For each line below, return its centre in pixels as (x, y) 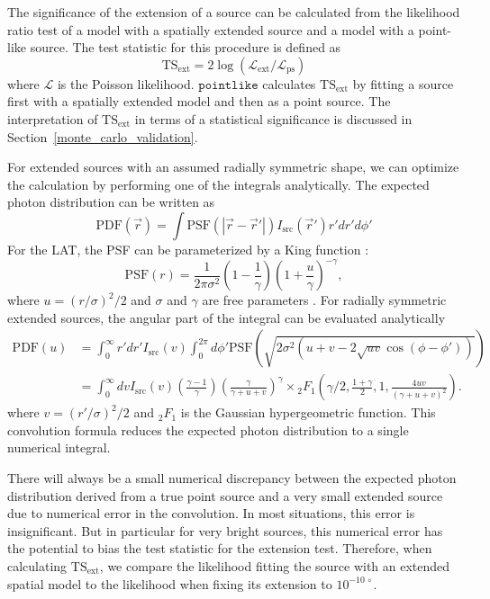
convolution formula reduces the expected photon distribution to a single (208, 429)
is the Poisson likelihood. (126, 83)
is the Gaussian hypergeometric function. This (308, 412)
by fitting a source (403, 83)
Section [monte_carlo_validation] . (103, 136)
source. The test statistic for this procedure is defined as (186, 47)
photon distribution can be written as (111, 202)
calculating (37, 566)
